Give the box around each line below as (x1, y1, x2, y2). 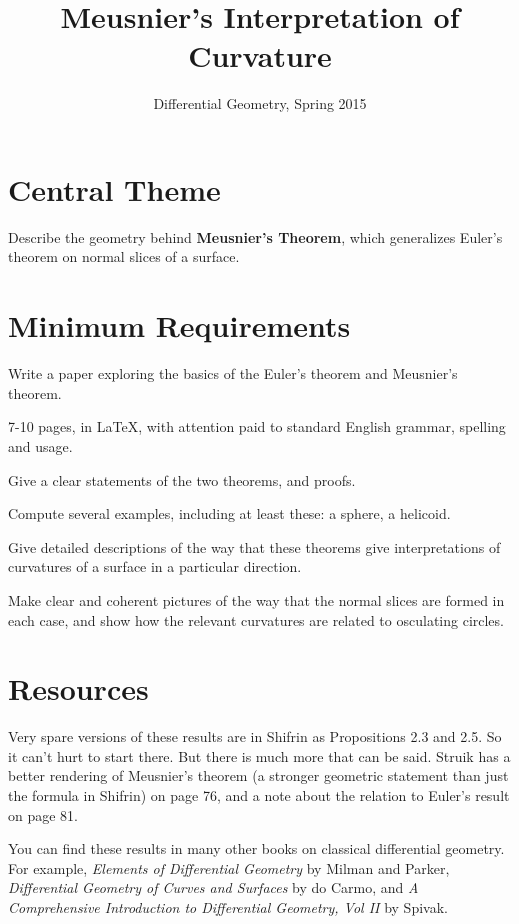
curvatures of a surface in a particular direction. (8, 556, 302, 577)
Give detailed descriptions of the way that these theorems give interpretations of (8, 536, 501, 557)
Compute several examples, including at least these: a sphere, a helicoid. (8, 503, 451, 524)
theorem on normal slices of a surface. (8, 246, 240, 267)
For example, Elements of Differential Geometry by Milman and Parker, (8, 857, 450, 878)
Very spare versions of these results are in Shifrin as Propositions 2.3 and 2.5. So (8, 726, 502, 747)
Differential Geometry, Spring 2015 (153, 93, 367, 114)
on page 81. (8, 804, 78, 825)
